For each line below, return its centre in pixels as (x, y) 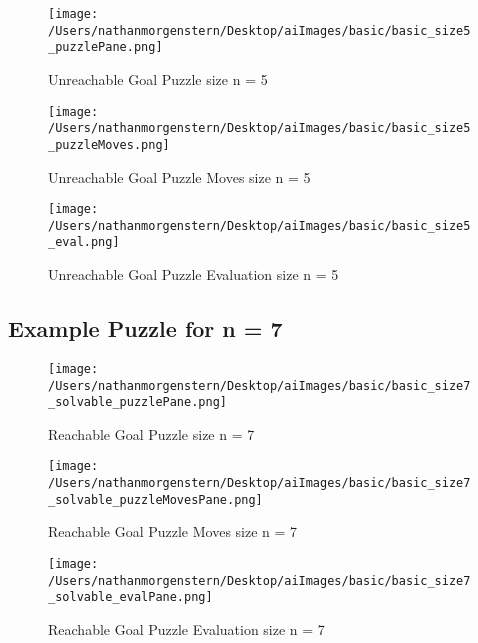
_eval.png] (84, 242)
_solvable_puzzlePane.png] (137, 402)
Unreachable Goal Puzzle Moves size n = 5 (179, 176)
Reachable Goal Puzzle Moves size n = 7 (173, 531)
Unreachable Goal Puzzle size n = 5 (158, 78)
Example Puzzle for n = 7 (145, 328)
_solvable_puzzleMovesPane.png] (155, 499)
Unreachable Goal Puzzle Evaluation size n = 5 (193, 274)
